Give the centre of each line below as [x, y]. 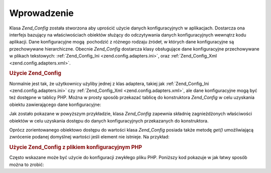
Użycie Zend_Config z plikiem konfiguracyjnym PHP [76, 147]
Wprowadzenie [41, 13]
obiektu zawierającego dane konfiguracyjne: [55, 104]
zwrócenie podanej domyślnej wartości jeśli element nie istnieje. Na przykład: [89, 137]
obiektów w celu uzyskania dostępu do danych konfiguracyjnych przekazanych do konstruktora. [109, 120]
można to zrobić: [27, 164]
